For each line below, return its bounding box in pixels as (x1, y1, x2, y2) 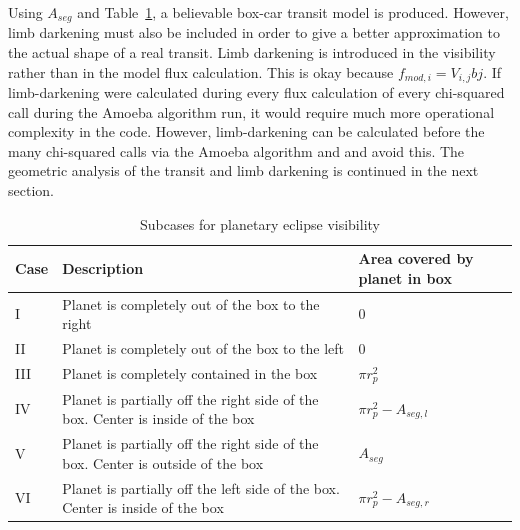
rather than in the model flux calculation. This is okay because (8, 61, 394, 82)
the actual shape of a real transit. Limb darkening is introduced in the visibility (8, 42, 496, 63)
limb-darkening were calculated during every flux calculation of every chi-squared (8, 82, 505, 103)
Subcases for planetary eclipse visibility (140, 213, 380, 234)
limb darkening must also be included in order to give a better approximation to (8, 22, 500, 43)
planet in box (358, 267, 452, 288)
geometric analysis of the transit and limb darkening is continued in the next (8, 160, 479, 181)
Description (62, 258, 144, 279)
